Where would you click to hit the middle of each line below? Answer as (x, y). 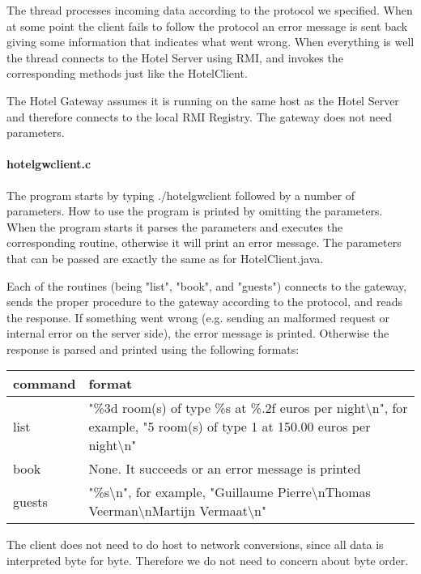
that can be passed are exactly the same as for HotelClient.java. (165, 258)
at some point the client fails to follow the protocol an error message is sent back (207, 26)
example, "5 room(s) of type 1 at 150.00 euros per (230, 427)
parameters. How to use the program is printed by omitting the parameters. (195, 211)
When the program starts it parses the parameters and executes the (175, 226)
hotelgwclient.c (49, 164)
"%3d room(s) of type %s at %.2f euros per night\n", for (248, 408)
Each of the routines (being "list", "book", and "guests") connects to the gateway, (207, 285)
